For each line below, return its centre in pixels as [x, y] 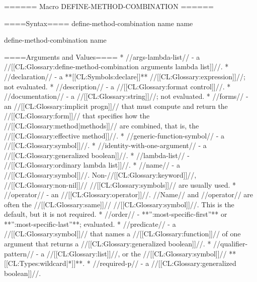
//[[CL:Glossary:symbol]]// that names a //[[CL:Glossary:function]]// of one [122, 234]
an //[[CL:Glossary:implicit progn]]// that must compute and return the [116, 106]
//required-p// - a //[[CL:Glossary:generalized [164, 263]
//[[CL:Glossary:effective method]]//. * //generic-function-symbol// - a [114, 135]
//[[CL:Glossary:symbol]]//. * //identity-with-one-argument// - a [105, 145]
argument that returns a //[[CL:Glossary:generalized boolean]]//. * [108, 244]
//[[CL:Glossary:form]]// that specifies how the [77, 116]
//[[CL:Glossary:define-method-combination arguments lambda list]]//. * [116, 66]
